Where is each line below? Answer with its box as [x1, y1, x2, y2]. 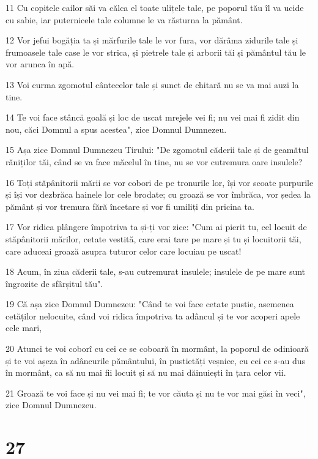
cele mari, [6, 321, 42, 334]
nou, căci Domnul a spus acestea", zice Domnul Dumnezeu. [6, 122, 227, 135]
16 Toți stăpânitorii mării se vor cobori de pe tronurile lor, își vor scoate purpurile [6, 176, 314, 188]
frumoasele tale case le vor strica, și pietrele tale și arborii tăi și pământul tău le [6, 45, 306, 58]
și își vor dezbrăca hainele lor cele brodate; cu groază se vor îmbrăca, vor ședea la [6, 188, 311, 201]
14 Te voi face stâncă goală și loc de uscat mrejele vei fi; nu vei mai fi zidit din [6, 111, 300, 124]
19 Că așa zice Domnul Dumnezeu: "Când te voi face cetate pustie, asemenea [6, 297, 294, 310]
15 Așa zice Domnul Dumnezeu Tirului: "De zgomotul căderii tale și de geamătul [6, 143, 309, 156]
